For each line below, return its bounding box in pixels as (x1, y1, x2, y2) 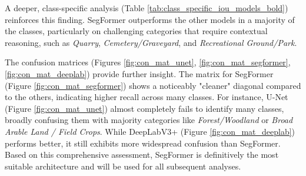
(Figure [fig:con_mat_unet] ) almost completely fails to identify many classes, (5, 102, 284, 114)
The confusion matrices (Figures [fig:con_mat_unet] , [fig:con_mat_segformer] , (5, 56, 291, 68)
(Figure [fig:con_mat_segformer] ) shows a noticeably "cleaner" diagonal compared (5, 79, 301, 91)
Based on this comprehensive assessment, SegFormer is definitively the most (5, 148, 279, 161)
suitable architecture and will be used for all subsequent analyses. (5, 160, 241, 172)
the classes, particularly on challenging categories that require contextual (5, 25, 268, 37)
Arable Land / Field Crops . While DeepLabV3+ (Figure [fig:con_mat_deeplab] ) (5, 125, 295, 137)
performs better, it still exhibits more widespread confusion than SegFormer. (5, 137, 281, 149)
